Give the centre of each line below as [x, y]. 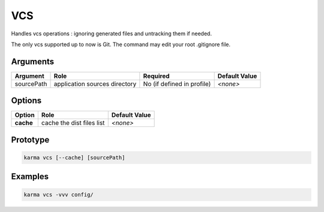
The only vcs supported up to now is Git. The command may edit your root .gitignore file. [121, 44]
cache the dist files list [73, 123]
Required [157, 76]
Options [26, 101]
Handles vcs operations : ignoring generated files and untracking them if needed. [112, 34]
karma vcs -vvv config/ [59, 194]
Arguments [33, 61]
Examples [30, 177]
